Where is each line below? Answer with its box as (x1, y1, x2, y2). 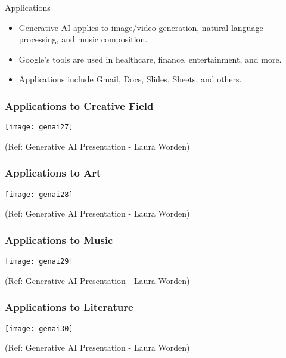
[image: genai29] (5, 257, 73, 266)
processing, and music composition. (18, 33, 148, 45)
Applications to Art (5, 165, 101, 180)
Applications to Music (5, 232, 113, 247)
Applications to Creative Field (5, 98, 154, 113)
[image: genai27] (5, 123, 73, 132)
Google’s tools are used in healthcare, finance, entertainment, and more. (18, 53, 282, 65)
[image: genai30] (5, 324, 73, 333)
